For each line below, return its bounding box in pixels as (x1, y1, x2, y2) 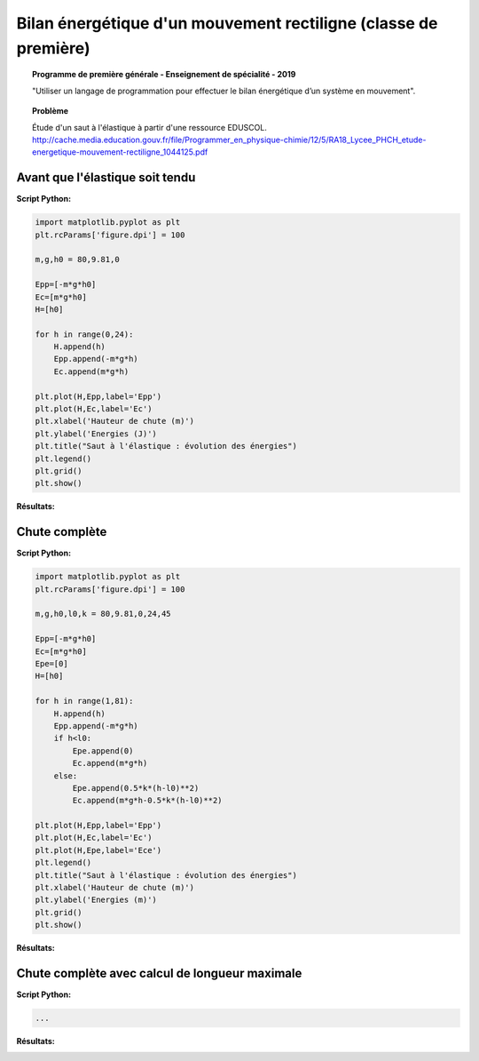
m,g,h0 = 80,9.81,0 (35, 254, 120, 265)
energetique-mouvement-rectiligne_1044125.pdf (32, 147, 208, 157)
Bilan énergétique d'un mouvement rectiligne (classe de (16, 13, 438, 33)
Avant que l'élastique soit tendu (16, 170, 196, 186)
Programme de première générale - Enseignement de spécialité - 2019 (32, 69, 296, 80)
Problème (32, 106, 69, 116)
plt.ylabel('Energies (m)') (35, 895, 157, 905)
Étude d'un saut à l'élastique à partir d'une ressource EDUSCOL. (32, 122, 268, 132)
